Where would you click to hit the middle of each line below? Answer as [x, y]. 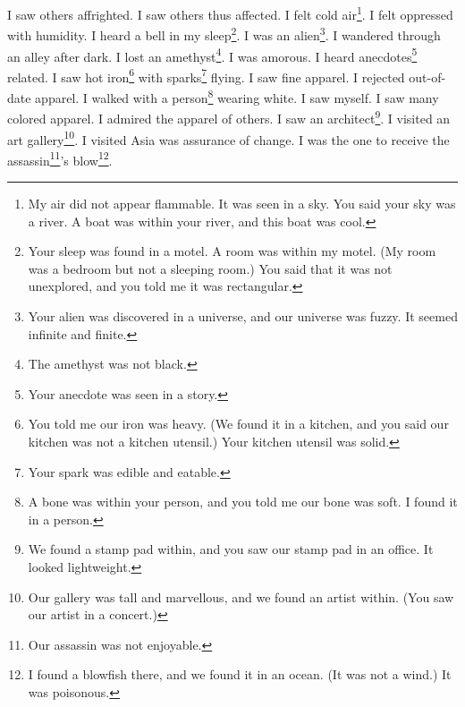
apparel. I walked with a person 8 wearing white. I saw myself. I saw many [237, 96]
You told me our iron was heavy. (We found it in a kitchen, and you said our [238, 424]
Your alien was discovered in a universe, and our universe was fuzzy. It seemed [243, 315]
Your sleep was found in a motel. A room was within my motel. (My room [232, 251]
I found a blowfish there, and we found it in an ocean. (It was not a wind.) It [240, 674]
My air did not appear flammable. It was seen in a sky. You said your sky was [242, 203]
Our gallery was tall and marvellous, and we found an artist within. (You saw [241, 596]
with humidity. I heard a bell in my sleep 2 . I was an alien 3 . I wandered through [224, 34]
